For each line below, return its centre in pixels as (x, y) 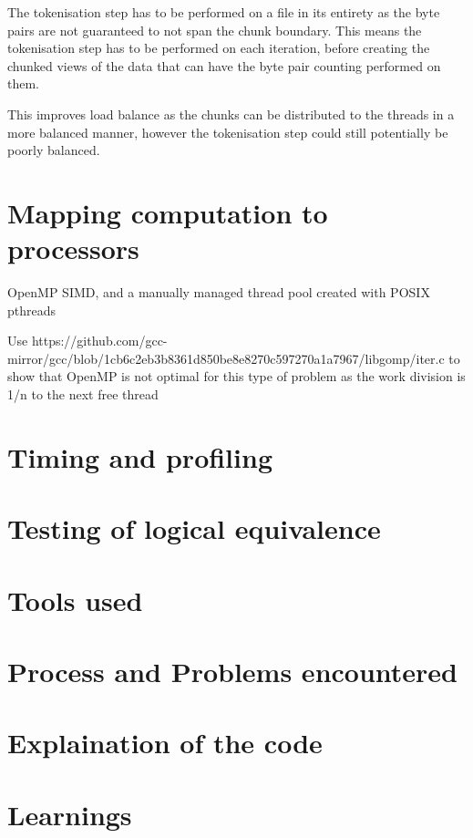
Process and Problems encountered (233, 671)
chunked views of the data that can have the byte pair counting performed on (224, 65)
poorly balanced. (54, 150)
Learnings (70, 814)
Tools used (75, 600)
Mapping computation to (168, 212)
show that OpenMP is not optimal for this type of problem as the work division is (236, 376)
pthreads (32, 310)
